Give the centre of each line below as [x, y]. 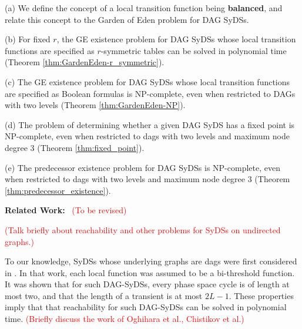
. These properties [261, 295]
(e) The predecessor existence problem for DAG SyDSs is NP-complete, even [142, 167]
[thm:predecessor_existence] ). [58, 190]
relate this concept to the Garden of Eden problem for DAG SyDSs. [127, 19]
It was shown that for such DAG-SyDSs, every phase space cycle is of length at [147, 284]
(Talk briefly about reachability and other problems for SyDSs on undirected [143, 229]
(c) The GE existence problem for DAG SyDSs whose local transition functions [147, 81]
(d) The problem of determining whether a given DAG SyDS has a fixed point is [150, 124]
